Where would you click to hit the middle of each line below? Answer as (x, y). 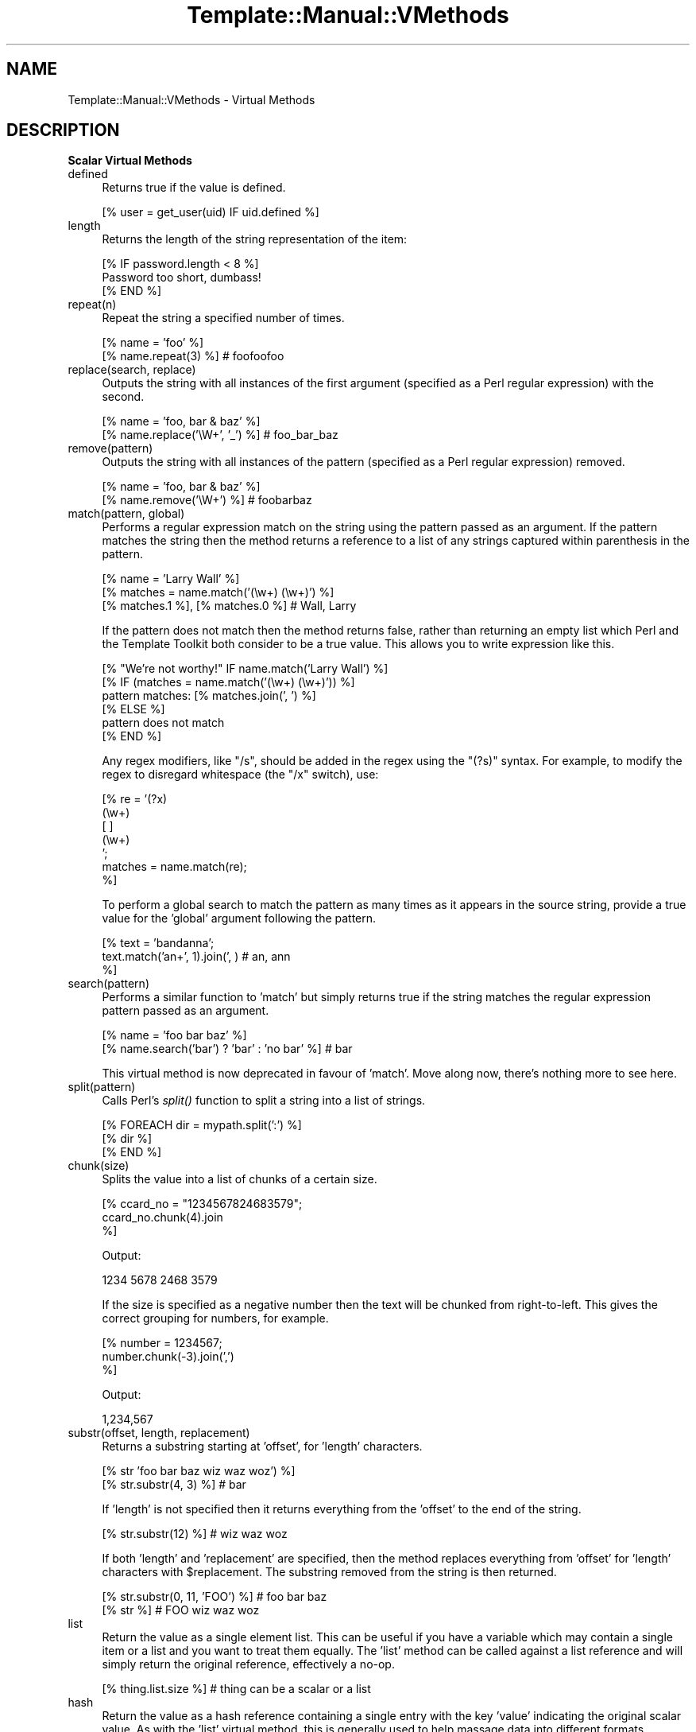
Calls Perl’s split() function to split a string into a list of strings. (264, 1101)
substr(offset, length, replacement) (159, 1433)
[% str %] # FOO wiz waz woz (181, 1610)
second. (123, 397)
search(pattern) (108, 984)
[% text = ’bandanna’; (158, 943)
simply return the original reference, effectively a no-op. (248, 1664)
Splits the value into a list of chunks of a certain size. (240, 1179)
